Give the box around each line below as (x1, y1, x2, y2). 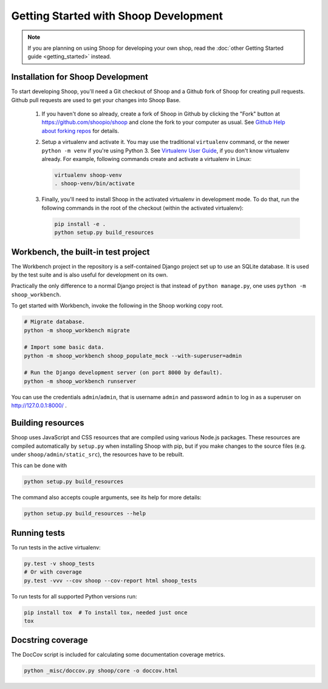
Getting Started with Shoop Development (11, 9, 223, 22)
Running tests (11, 527, 66, 538)
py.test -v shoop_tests (24, 560, 95, 567)
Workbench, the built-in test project (11, 247, 150, 257)
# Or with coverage (24, 569, 82, 575)
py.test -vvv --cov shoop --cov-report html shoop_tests (24, 577, 197, 584)
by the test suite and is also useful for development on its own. (11, 271, 168, 278)
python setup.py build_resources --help (24, 510, 146, 517)
